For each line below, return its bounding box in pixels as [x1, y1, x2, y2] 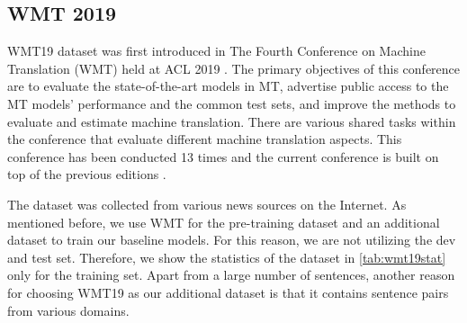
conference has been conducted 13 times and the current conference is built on [7, 147, 439, 166]
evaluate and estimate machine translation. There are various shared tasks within [7, 112, 456, 130]
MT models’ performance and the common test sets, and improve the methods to [7, 94, 456, 112]
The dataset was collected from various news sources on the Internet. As [7, 194, 407, 213]
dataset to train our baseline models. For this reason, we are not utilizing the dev [7, 230, 456, 249]
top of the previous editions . [7, 165, 166, 184]
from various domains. [7, 301, 130, 319]
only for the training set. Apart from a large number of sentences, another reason [7, 265, 455, 284]
